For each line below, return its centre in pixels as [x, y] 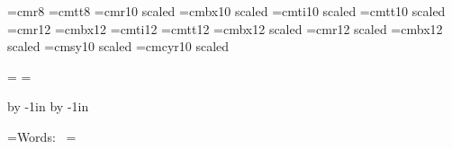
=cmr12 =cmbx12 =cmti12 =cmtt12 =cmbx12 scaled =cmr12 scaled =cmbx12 [225, 28]
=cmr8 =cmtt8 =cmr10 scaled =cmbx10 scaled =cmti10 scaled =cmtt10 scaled [226, 11]
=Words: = [42, 136]
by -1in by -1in [48, 106]
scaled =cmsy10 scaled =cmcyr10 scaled [118, 46]
